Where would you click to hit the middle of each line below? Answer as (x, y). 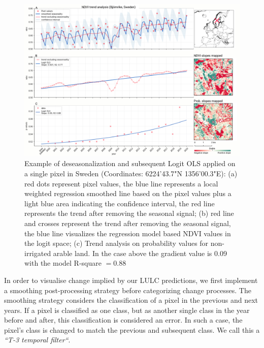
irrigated (38, 253)
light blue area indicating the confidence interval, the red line (120, 203)
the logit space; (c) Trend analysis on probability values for (117, 243)
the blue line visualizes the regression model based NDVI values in (128, 233)
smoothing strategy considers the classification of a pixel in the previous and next (131, 300)
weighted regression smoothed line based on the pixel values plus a (128, 193)
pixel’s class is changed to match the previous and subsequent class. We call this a (132, 329)
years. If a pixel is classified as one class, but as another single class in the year (127, 310)
